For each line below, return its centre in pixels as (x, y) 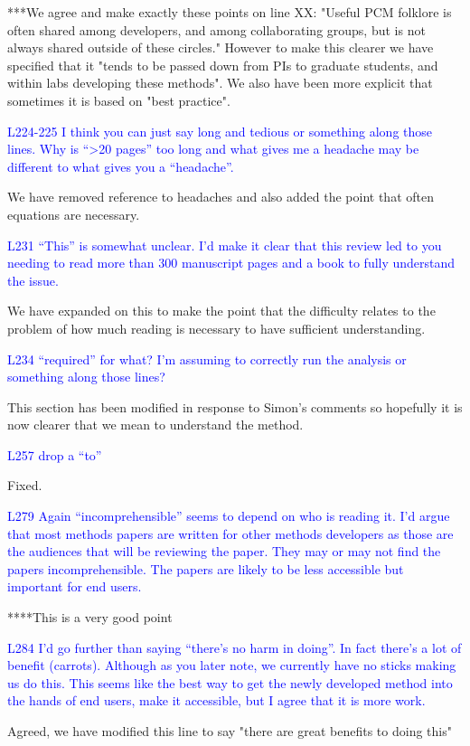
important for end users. (75, 586)
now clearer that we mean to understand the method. (155, 425)
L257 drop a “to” (55, 454)
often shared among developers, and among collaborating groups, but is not (216, 29)
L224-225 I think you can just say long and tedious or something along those (220, 131)
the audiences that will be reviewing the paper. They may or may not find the (224, 551)
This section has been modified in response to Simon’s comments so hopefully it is (235, 406)
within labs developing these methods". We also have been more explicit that (220, 83)
